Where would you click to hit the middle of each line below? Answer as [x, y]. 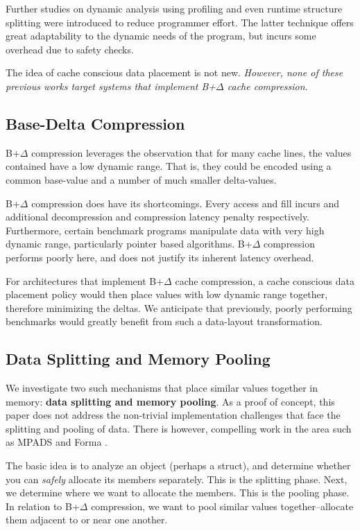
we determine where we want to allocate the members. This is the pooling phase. [178, 493]
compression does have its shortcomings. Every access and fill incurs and [186, 203]
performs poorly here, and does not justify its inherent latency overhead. [160, 257]
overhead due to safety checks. [70, 49]
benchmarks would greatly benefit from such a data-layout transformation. [164, 321]
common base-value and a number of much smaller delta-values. [141, 179]
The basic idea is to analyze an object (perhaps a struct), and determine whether [178, 465]
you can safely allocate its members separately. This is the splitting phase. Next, [177, 479]
